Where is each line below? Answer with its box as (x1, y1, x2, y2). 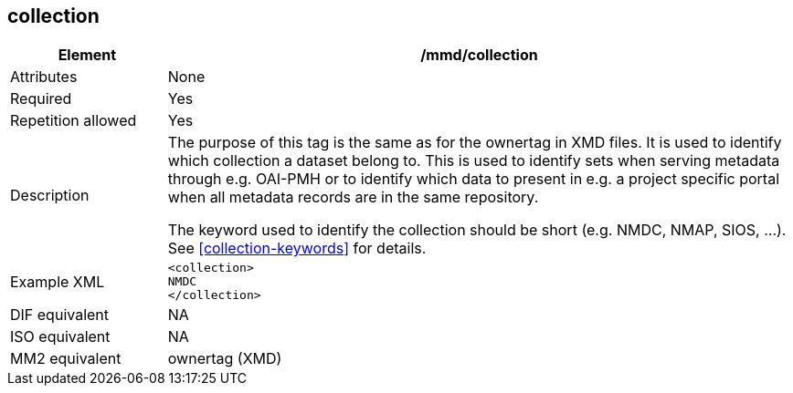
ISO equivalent (10, 327, 111, 346)
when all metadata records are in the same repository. (167, 188, 539, 207)
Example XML (10, 272, 105, 291)
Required (10, 89, 72, 109)
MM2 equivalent (10, 349, 122, 368)
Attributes (10, 67, 78, 87)
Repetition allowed (10, 111, 137, 130)
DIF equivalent (10, 305, 110, 325)
